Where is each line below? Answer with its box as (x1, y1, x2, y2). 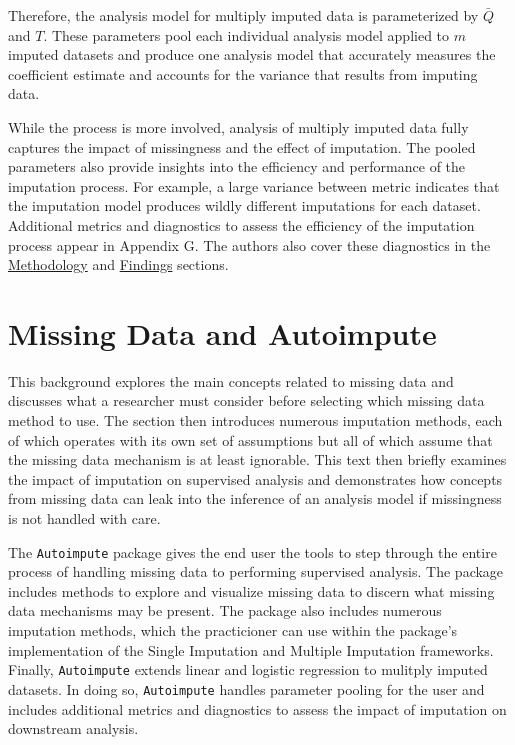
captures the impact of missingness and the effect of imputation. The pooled (8, 136, 476, 157)
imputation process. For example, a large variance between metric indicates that (8, 175, 500, 196)
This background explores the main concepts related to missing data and (8, 370, 454, 391)
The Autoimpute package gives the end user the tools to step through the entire (8, 541, 497, 562)
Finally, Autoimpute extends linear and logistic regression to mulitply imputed (8, 659, 488, 680)
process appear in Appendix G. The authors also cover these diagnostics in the (8, 234, 491, 255)
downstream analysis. (8, 718, 139, 739)
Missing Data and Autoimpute (8, 312, 437, 353)
